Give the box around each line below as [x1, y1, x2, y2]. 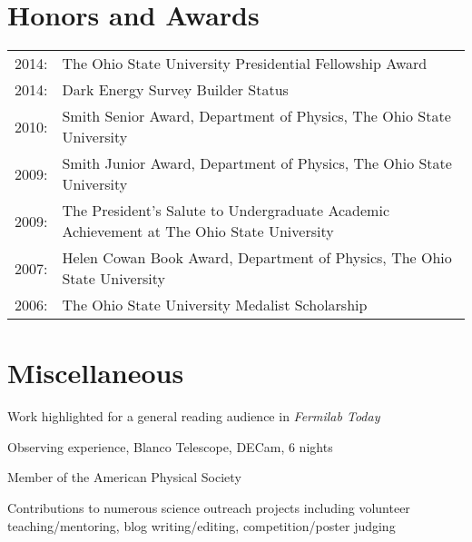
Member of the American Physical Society [7, 468, 241, 487]
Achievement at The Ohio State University [62, 221, 334, 242]
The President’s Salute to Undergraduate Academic [62, 200, 389, 222]
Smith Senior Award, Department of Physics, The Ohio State [62, 105, 451, 127]
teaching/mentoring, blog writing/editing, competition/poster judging [7, 516, 396, 535]
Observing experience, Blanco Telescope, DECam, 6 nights [7, 437, 333, 456]
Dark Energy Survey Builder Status [62, 79, 289, 101]
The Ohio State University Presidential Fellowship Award [62, 53, 428, 74]
